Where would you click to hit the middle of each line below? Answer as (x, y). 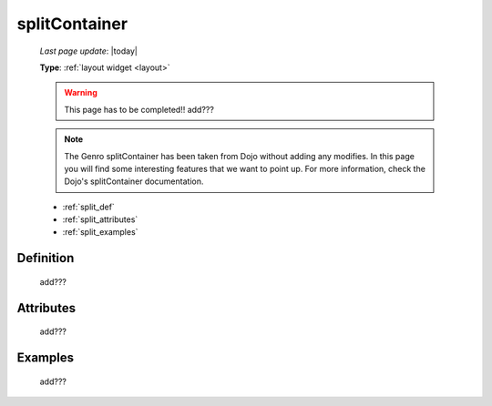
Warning (81, 93)
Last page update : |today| (89, 51)
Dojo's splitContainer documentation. (134, 181)
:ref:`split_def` (89, 207)
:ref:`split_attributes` (100, 219)
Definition (46, 258)
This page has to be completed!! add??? (139, 109)
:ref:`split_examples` (100, 232)
